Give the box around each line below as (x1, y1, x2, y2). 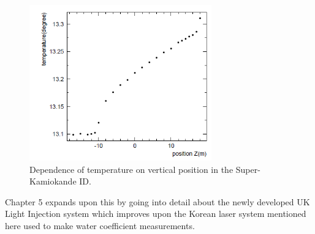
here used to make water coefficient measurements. (5, 219, 195, 232)
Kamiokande (29, 175, 77, 188)
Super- (235, 163, 260, 175)
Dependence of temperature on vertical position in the (29, 163, 233, 175)
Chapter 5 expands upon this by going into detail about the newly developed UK (5, 195, 310, 208)
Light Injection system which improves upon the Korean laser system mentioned (5, 207, 306, 220)
